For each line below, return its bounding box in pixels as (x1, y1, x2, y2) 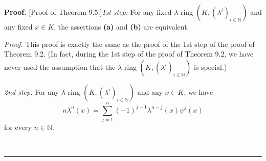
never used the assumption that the (4, 61, 116, 72)
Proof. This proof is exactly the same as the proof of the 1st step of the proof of (4, 38, 255, 49)
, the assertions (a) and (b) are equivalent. (54, 21, 189, 32)
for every (4, 121, 32, 132)
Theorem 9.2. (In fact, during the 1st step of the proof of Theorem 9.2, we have (4, 48, 254, 59)
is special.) (194, 61, 227, 72)
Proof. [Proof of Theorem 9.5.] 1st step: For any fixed (4, 7, 172, 17)
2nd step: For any (4, 86, 59, 97)
